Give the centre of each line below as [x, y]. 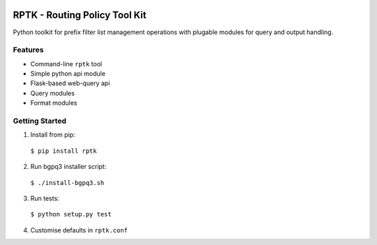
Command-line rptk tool [66, 64]
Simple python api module [68, 74]
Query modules [52, 93]
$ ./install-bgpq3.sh [67, 183]
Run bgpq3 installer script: [68, 167]
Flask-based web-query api [70, 83]
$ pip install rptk [64, 151]
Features [28, 50]
